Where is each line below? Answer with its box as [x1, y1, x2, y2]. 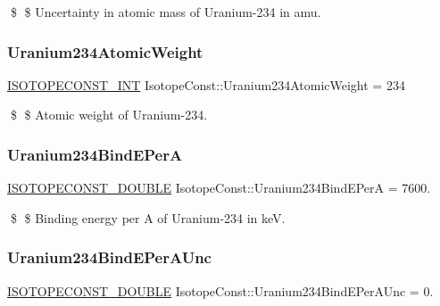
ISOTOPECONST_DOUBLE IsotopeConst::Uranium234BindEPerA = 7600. [7, 178, 431, 197]
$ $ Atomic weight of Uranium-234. [10, 105, 208, 124]
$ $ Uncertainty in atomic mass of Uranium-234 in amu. [10, 3, 321, 21]
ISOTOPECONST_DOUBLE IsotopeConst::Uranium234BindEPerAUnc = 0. [7, 281, 434, 300]
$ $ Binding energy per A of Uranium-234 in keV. [10, 208, 286, 227]
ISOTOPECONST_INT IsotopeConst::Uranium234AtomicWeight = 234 [7, 75, 405, 94]
